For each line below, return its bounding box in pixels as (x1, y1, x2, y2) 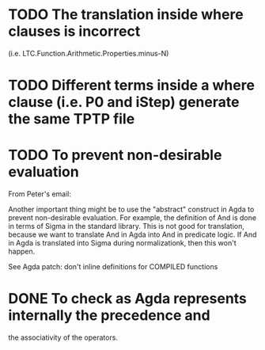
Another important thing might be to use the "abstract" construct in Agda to (8, 204, 255, 215)
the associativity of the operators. (8, 333, 119, 342)
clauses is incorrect (8, 22, 141, 40)
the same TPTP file (8, 110, 135, 128)
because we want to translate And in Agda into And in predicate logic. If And (8, 230, 257, 239)
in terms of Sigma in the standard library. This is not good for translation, (8, 222, 245, 231)
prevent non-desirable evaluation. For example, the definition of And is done (8, 213, 257, 223)
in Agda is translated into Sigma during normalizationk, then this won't (8, 238, 237, 248)
